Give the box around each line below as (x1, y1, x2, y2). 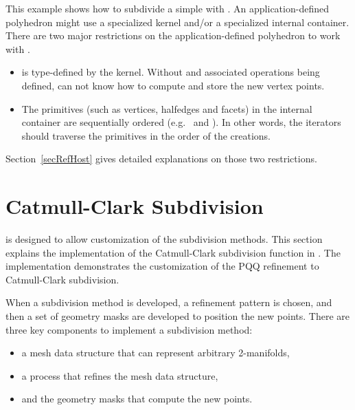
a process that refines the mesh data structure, (21, 368, 218, 382)
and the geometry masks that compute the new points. (21, 391, 253, 406)
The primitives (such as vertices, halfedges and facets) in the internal (21, 101, 312, 116)
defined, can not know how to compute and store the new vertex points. (21, 78, 325, 92)
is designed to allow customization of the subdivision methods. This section (5, 232, 323, 246)
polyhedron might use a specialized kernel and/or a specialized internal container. (5, 14, 350, 29)
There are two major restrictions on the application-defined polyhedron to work (5, 28, 341, 43)
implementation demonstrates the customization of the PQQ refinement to (5, 259, 319, 273)
